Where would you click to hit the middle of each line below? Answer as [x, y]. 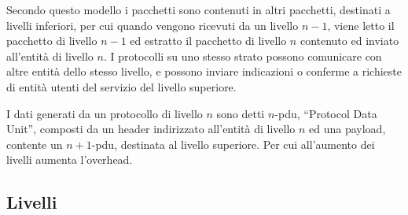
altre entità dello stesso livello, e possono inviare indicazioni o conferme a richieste [204, 71]
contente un [35, 144]
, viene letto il [361, 25]
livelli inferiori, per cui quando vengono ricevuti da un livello [153, 25]
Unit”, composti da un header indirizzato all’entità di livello [151, 129]
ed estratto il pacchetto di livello [208, 41]
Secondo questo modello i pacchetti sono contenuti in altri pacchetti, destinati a [198, 9]
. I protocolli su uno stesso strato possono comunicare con [243, 56]
